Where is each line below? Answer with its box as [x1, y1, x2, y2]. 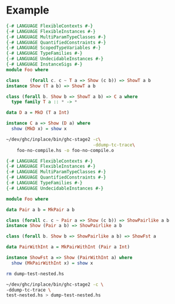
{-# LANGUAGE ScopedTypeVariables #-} [6, 45, 101, 51]
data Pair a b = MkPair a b [6, 207, 75, 213]
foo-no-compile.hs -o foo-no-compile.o [16, 147, 115, 153]
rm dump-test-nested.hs [6, 270, 65, 277]
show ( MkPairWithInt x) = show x [11, 260, 93, 266]
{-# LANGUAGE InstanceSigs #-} [6, 61, 83, 68]
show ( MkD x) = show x [11, 126, 67, 132]
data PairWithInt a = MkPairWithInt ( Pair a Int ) [6, 244, 130, 250]
